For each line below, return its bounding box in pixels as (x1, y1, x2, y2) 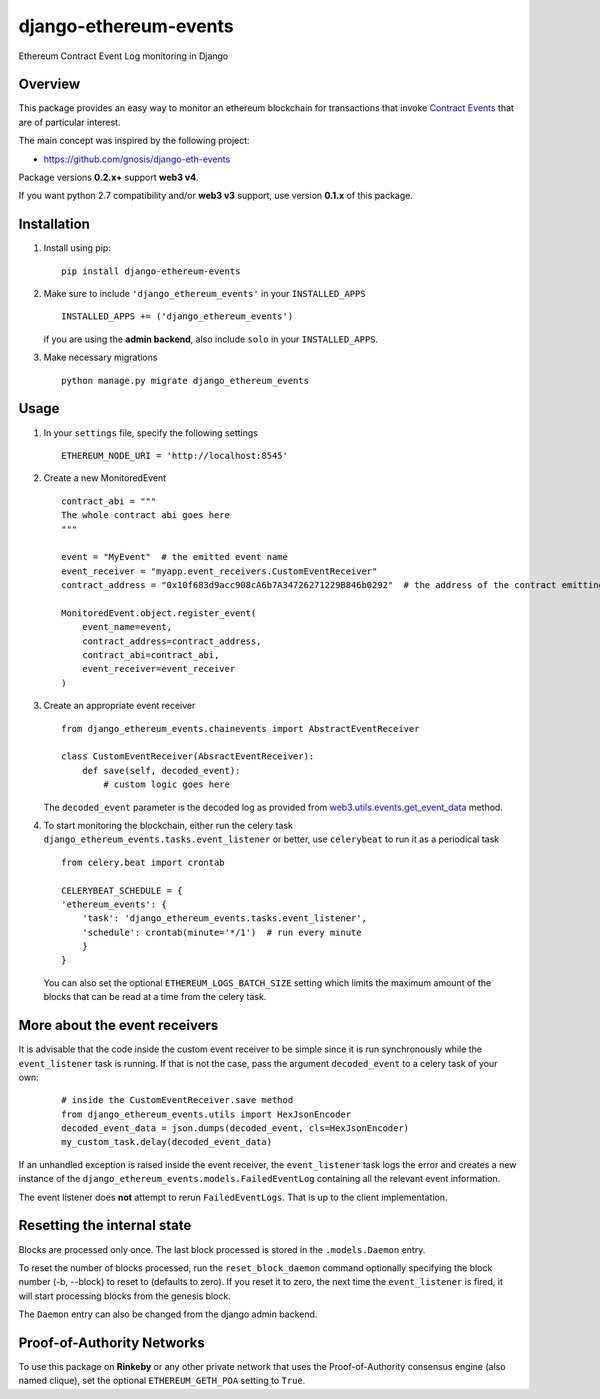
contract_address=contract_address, (81, 635, 262, 647)
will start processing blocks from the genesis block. (18, 1290, 232, 1302)
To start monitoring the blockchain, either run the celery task (43, 819, 294, 831)
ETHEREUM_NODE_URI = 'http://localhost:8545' (61, 450, 289, 461)
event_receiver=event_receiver (81, 663, 236, 675)
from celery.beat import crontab (61, 856, 225, 868)
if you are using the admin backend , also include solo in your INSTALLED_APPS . (43, 333, 379, 345)
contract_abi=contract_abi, (81, 650, 220, 661)
